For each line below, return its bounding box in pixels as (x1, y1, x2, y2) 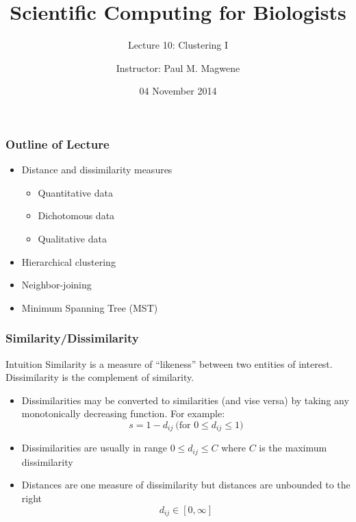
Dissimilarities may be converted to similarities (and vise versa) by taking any (21, 393, 349, 407)
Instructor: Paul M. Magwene (116, 60, 240, 75)
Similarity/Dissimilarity (5, 330, 139, 347)
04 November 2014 (139, 84, 217, 98)
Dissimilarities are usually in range (21, 440, 167, 455)
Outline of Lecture (5, 135, 110, 152)
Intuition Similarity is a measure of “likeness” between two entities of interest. (5, 356, 333, 371)
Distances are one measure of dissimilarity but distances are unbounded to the (21, 477, 351, 492)
